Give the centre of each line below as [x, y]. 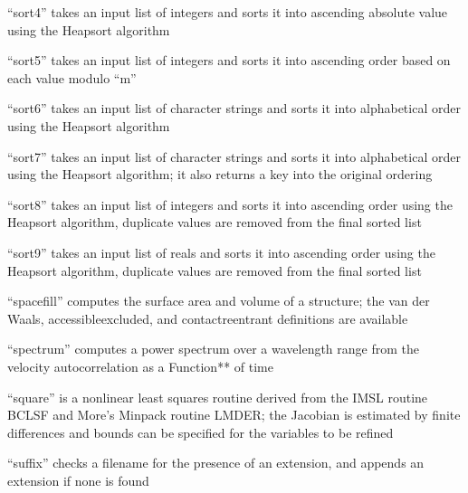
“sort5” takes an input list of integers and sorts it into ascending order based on [229, 60]
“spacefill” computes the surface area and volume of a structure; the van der [219, 301]
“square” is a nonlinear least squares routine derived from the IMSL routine [218, 397]
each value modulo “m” [72, 77]
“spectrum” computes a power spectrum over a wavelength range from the [214, 349]
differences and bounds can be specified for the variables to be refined [201, 432]
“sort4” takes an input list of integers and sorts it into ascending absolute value [228, 12]
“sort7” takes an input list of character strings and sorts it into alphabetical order [234, 156]
